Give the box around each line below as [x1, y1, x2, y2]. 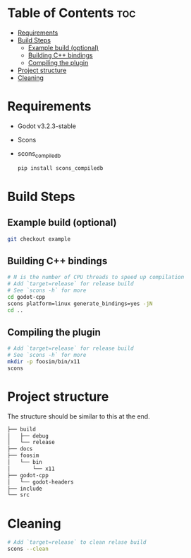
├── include [7, 485, 42, 492]
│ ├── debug [7, 432, 49, 440]
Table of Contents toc [7, 5, 136, 21]
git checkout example [7, 235, 71, 242]
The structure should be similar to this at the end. [7, 412, 150, 421]
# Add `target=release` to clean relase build [7, 539, 147, 546]
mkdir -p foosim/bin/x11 [7, 358, 80, 365]
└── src [7, 491, 30, 499]
